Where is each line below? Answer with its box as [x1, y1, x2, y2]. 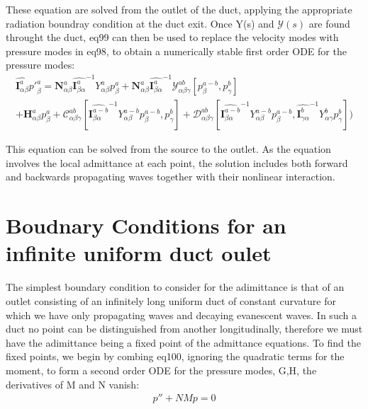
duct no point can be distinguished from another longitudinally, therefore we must [6, 321, 363, 336]
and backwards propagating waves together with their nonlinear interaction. [6, 169, 335, 184]
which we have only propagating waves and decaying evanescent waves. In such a [6, 307, 357, 322]
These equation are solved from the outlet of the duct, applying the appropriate [6, 2, 352, 16]
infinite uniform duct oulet [6, 238, 272, 267]
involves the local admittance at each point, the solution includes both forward [6, 155, 348, 170]
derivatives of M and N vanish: [6, 376, 140, 391]
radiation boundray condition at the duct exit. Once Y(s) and [6, 16, 274, 30]
